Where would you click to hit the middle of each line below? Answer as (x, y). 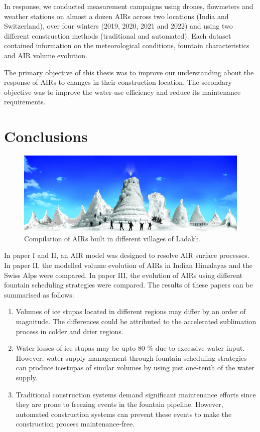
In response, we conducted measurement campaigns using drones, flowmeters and (129, 6)
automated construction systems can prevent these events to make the (124, 414)
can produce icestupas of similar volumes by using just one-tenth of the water (135, 368)
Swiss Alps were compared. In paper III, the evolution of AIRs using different (123, 275)
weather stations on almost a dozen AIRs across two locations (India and (116, 16)
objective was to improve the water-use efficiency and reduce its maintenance (122, 92)
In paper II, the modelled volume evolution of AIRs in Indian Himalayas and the (128, 265)
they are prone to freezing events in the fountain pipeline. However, (119, 404)
